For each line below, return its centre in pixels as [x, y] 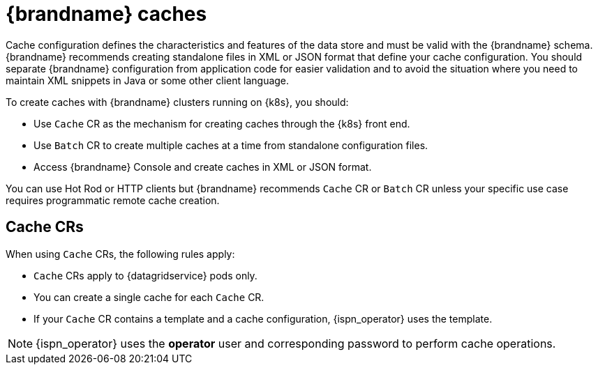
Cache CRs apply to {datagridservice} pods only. [145, 275]
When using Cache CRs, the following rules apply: [120, 254]
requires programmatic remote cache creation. [113, 200]
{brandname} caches [106, 14]
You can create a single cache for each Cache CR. [149, 297]
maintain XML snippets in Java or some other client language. [148, 80]
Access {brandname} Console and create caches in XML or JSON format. [203, 167]
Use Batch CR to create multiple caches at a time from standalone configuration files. [231, 145]
